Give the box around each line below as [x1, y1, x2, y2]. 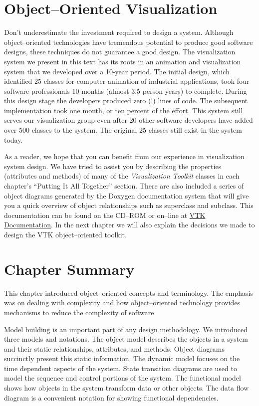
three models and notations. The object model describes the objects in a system [4, 334, 249, 344]
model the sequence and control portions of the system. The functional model [4, 373, 241, 383]
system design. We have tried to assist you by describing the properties [4, 161, 222, 171]
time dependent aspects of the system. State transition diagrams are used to [4, 363, 237, 373]
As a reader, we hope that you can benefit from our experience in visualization [4, 151, 245, 162]
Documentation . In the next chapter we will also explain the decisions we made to [4, 219, 255, 230]
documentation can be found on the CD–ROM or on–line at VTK [4, 209, 206, 220]
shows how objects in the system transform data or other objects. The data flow [4, 383, 249, 393]
